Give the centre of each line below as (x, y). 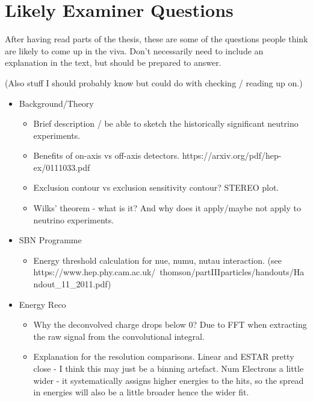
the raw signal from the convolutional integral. (119, 336)
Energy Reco (42, 304)
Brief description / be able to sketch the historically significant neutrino (166, 123)
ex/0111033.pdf (62, 167)
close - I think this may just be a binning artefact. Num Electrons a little (169, 368)
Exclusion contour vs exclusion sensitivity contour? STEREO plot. (156, 187)
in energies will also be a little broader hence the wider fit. (141, 392)
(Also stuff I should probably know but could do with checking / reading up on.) (154, 82)
